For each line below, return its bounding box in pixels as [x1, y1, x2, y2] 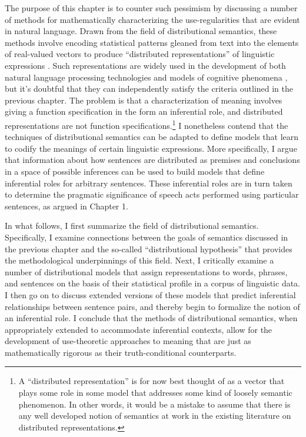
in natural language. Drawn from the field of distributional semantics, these [5, 25, 277, 37]
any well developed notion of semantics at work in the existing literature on [18, 409, 291, 422]
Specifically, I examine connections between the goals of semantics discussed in [5, 231, 288, 243]
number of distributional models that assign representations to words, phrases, [5, 265, 288, 278]
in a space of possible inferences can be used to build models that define [5, 165, 265, 177]
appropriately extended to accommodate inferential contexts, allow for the [5, 323, 272, 335]
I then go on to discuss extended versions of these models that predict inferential [5, 288, 296, 301]
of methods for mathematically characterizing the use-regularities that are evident [5, 13, 300, 25]
